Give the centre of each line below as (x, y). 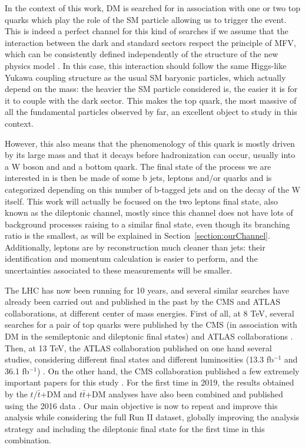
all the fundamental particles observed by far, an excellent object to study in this (151, 112)
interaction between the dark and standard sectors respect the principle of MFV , (150, 42)
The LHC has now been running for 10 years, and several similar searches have (147, 290)
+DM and (59, 394)
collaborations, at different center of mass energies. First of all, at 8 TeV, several (150, 313)
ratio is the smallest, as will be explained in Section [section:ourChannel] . (137, 235)
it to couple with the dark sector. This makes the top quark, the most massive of (151, 100)
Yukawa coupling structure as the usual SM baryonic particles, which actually (145, 77)
